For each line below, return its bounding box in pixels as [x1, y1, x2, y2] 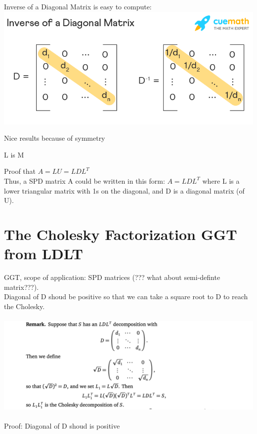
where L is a [202, 175, 240, 186]
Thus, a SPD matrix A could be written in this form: [4, 175, 165, 186]
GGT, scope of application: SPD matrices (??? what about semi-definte [4, 272, 220, 282]
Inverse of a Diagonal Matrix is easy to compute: [4, 1, 152, 11]
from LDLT [4, 243, 83, 264]
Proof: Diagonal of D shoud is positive [4, 421, 120, 431]
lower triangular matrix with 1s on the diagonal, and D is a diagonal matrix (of [4, 185, 245, 196]
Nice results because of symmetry [4, 133, 105, 143]
